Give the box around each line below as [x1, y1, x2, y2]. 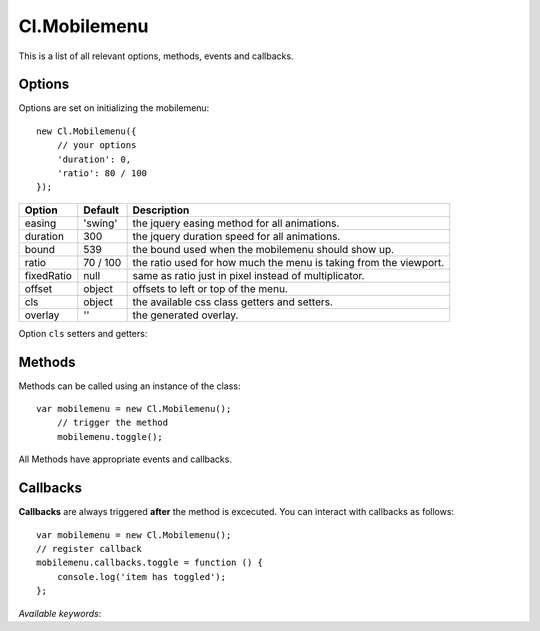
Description [132, 203, 190, 217]
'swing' [83, 216, 118, 230]
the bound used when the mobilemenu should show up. [132, 242, 395, 256]
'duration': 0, [56, 153, 132, 165]
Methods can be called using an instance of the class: [18, 380, 241, 392]
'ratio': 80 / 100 [56, 168, 148, 179]
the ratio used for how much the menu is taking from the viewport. [132, 255, 445, 269]
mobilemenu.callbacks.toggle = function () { [36, 557, 264, 569]
